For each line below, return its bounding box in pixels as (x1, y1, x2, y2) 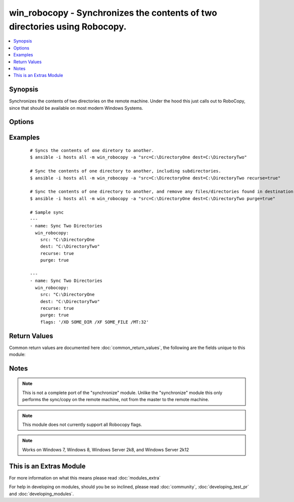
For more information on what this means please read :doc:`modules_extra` (9, 475, 161, 480)
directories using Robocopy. (9, 21, 127, 32)
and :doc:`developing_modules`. (9, 491, 74, 497)
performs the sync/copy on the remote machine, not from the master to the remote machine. (22, 397, 209, 402)
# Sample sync (30, 209, 64, 215)
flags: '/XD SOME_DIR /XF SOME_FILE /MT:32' (40, 319, 149, 325)
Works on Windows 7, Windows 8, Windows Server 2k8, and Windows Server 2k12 (22, 447, 189, 452)
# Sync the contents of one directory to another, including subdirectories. (30, 168, 221, 174)
